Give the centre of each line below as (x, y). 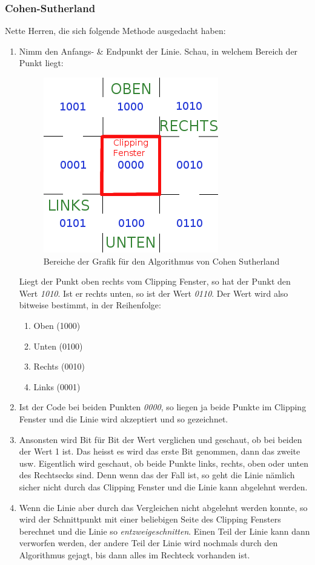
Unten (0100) (58, 346)
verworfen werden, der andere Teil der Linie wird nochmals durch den (148, 543)
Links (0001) (57, 386)
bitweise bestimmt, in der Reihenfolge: (90, 305)
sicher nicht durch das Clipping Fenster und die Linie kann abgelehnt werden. (163, 486)
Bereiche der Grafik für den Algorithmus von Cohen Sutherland (161, 261)
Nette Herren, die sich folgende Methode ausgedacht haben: (115, 31)
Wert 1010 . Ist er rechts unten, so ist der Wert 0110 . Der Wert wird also (154, 293)
